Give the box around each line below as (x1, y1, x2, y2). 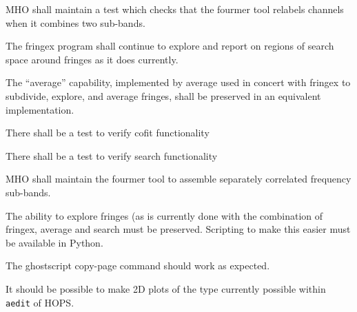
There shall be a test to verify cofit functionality (6, 125, 210, 140)
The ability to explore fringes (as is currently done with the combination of (6, 208, 323, 222)
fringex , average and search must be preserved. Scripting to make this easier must (6, 222, 351, 236)
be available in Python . (6, 235, 103, 249)
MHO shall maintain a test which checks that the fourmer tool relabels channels (6, 2, 344, 16)
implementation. (6, 102, 74, 116)
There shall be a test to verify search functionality (6, 148, 218, 163)
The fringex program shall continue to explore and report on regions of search (6, 39, 334, 53)
